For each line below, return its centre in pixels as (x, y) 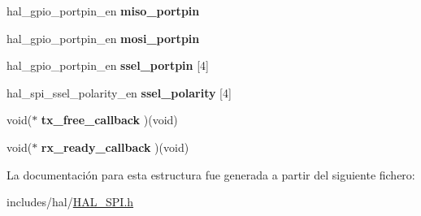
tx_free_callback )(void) (109, 120)
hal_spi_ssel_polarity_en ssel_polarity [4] (119, 92)
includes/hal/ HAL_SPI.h (70, 202)
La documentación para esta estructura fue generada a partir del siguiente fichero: (211, 174)
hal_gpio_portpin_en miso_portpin (103, 11)
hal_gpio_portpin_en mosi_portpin (103, 38)
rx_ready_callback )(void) (115, 147)
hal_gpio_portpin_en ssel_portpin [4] (108, 65)
